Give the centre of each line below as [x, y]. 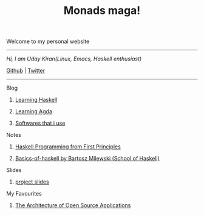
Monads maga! [102, 11]
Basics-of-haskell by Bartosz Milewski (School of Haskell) [87, 159]
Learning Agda [34, 111]
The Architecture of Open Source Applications [73, 205]
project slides [32, 182]
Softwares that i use [40, 123]
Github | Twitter [26, 71]
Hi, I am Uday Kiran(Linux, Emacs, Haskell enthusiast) [74, 59]
